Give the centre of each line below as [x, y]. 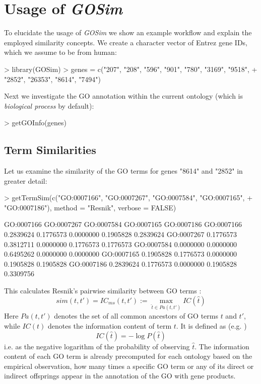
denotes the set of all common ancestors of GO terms [136, 316]
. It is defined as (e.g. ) [211, 326]
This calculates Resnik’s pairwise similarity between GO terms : [103, 291]
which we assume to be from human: [60, 52]
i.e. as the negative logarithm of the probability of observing [97, 346]
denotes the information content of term [110, 326]
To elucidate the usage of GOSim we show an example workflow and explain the [128, 32]
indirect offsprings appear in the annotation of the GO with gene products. [120, 376]
